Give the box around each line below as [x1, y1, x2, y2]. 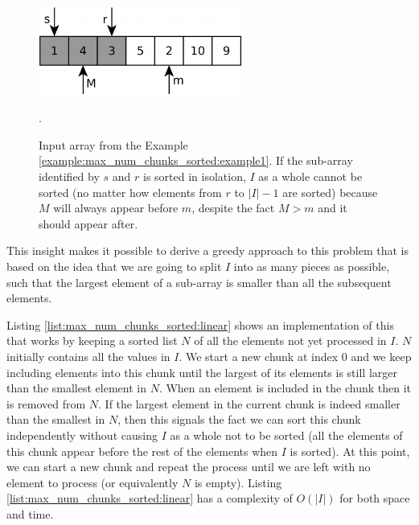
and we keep [351, 347, 412, 364]
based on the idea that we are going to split [6, 257, 222, 274]
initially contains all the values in [6, 347, 170, 364]
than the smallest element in [6, 379, 146, 396]
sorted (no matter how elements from [39, 183, 222, 200]
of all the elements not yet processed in [194, 332, 387, 349]
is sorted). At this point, [290, 442, 410, 459]
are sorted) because [282, 183, 378, 200]
